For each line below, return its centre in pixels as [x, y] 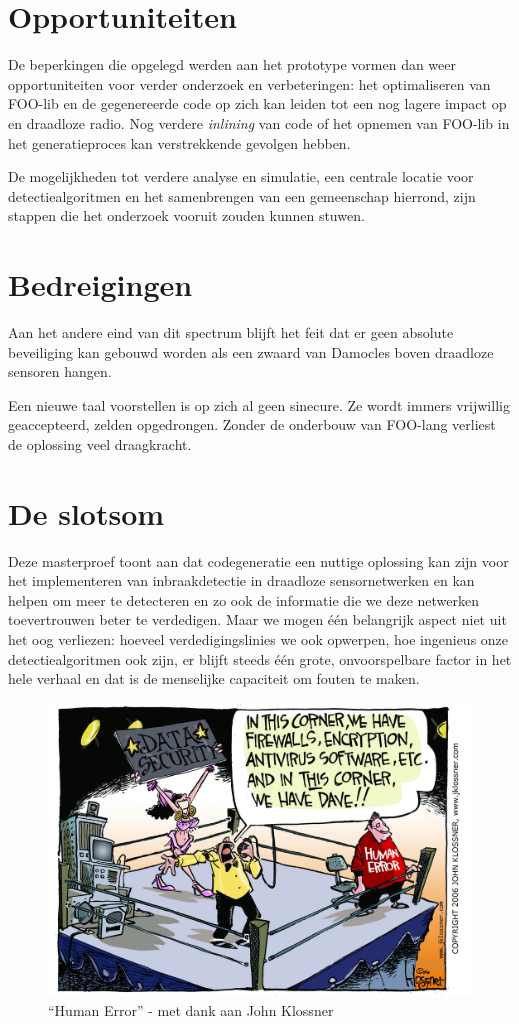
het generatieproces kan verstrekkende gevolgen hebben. [179, 142]
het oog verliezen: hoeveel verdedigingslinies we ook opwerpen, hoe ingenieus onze [258, 639]
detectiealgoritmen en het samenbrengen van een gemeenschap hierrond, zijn [242, 195]
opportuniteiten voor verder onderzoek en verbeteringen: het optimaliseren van [249, 83]
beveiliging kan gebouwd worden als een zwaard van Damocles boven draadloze [251, 351]
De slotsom [86, 512]
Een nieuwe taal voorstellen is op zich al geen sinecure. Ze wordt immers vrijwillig [259, 404]
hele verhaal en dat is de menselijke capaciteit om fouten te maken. [214, 678]
